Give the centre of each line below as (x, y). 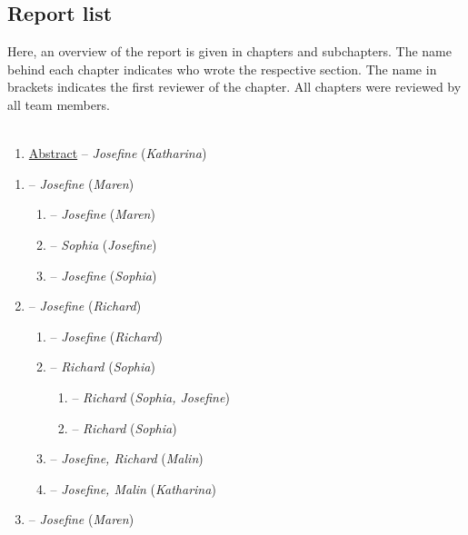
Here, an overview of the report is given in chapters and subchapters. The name (229, 51)
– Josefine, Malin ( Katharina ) (133, 488)
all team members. (59, 104)
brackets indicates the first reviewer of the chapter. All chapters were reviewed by (234, 87)
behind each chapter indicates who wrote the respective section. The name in (222, 69)
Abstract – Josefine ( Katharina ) (118, 153)
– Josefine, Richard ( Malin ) (127, 458)
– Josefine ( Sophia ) (104, 275)
